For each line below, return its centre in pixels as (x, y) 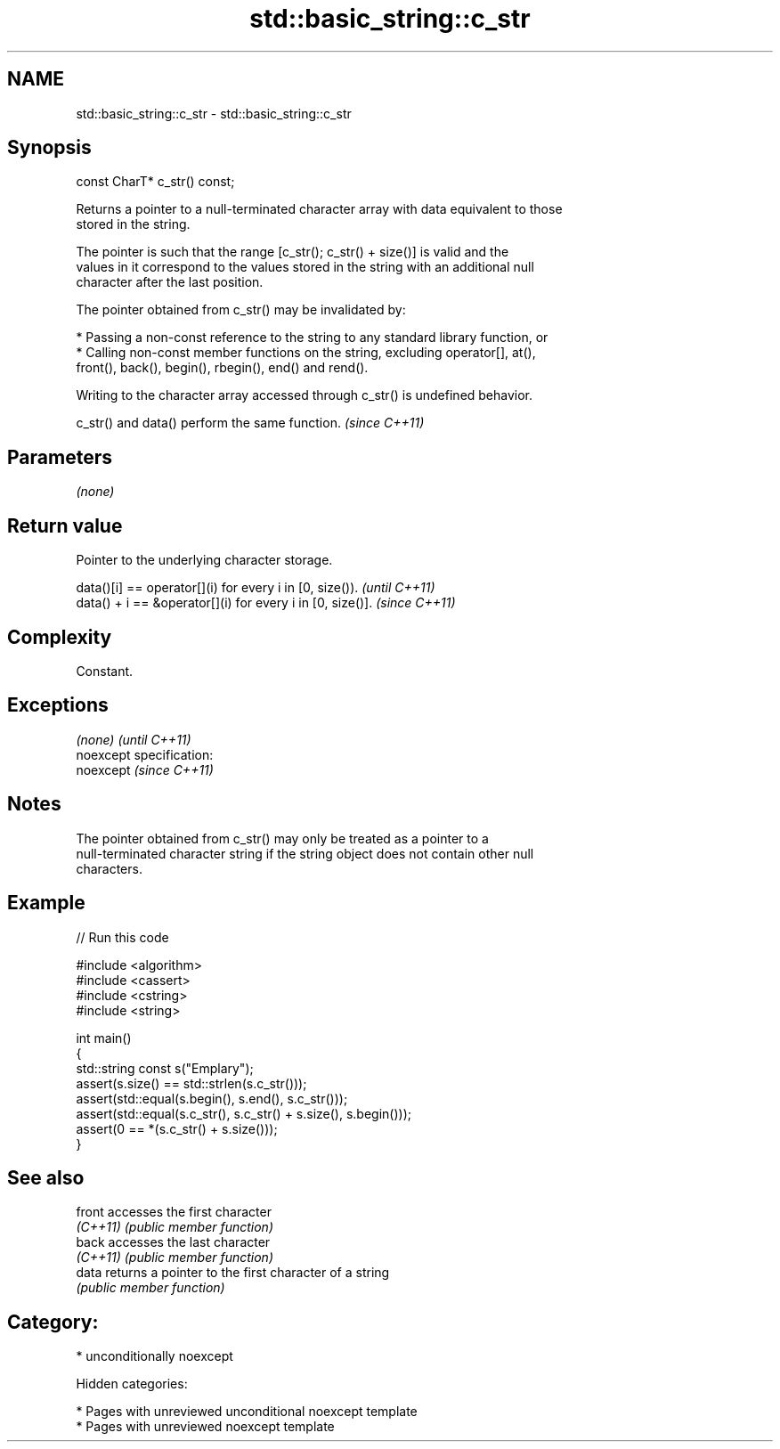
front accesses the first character (174, 1212)
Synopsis (49, 148)
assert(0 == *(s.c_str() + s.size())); (177, 1128)
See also (46, 1177)
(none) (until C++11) (134, 739)
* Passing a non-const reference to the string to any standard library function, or (312, 338)
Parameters (60, 457)
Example (46, 903)
